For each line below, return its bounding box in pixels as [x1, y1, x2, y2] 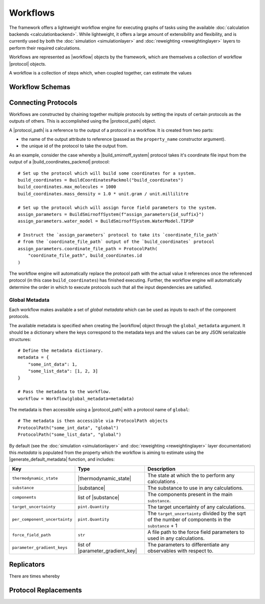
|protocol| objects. [9, 61, 47, 67]
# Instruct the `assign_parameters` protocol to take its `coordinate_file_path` [18, 232, 220, 238]
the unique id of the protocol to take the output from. [21, 143, 128, 149]
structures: [9, 336, 31, 342]
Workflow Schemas [9, 82, 71, 91]
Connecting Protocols [9, 98, 78, 106]
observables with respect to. [147, 547, 213, 554]
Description [147, 465, 176, 472]
